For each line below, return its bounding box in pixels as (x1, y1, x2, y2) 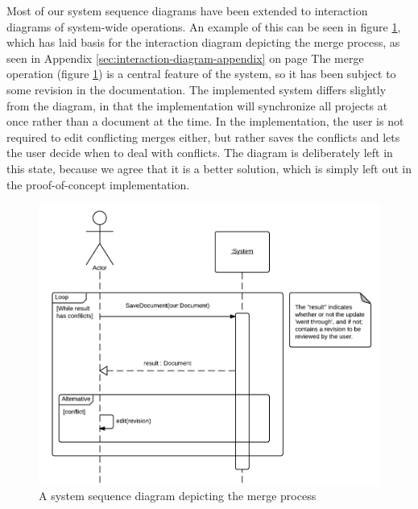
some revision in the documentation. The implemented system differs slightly (6, 81, 387, 97)
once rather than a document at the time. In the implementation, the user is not (6, 113, 404, 130)
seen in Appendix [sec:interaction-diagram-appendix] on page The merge (6, 49, 364, 66)
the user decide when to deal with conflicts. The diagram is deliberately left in (6, 144, 393, 161)
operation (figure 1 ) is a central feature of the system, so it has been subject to (6, 65, 396, 82)
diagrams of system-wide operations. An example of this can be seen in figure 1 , (6, 18, 401, 35)
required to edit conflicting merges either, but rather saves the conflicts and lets (6, 128, 400, 145)
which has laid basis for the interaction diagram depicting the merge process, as (6, 34, 400, 51)
